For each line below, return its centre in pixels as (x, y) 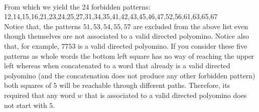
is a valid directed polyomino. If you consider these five (163, 45)
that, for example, (32, 45)
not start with (26, 105)
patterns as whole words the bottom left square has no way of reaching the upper (129, 55)
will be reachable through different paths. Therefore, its (145, 85)
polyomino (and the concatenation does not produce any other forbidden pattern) (130, 75)
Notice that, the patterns (42, 26)
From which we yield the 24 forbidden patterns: (77, 6)
